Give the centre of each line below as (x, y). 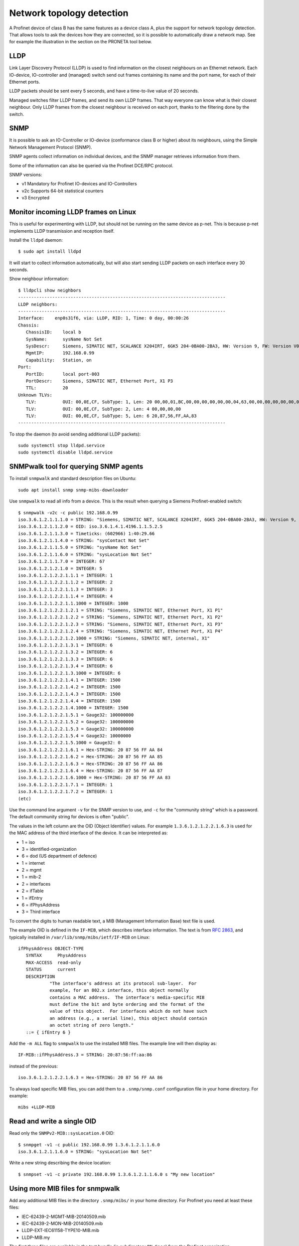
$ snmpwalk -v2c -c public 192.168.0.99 (68, 513)
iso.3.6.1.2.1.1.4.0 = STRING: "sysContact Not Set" (84, 541)
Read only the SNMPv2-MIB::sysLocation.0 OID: (62, 1133)
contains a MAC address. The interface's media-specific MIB (127, 997)
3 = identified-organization (49, 849)
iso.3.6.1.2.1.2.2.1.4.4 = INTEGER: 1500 (69, 701)
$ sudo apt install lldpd (50, 251)
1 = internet (33, 863)
